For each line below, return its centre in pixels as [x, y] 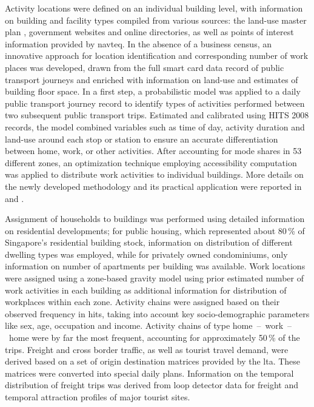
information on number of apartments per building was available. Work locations [155, 266]
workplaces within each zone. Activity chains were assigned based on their [142, 302]
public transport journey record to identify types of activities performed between [155, 103]
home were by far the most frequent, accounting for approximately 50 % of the [154, 338]
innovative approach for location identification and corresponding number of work [157, 55]
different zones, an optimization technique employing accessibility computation [151, 162]
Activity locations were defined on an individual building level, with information [154, 8]
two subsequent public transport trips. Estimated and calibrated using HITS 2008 [157, 115]
